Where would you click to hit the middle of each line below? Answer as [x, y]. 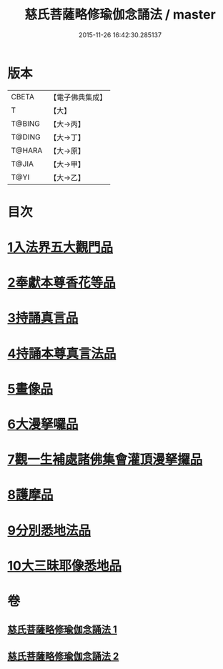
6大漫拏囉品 [43, 424]
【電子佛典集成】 [78, 97]
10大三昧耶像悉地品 [64, 566]
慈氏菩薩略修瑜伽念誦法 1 [63, 630]
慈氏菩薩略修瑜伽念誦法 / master [120, 15]
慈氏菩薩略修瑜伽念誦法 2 [63, 656]
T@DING [26, 137]
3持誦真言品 [43, 318]
